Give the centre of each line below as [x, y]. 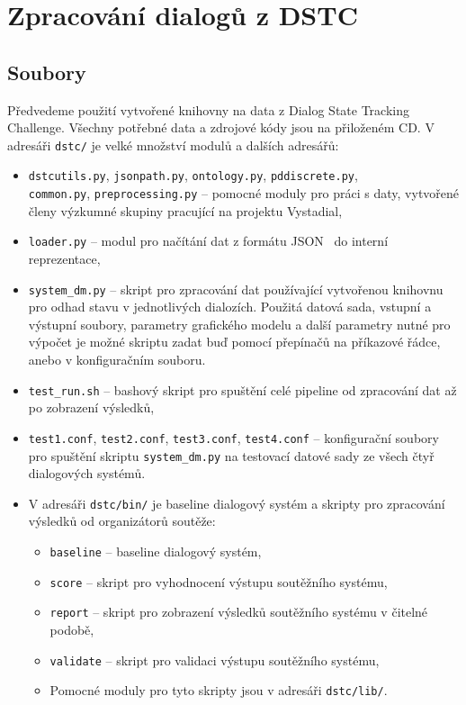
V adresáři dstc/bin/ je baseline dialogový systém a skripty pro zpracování [237, 503]
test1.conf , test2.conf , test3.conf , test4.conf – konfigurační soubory [233, 437]
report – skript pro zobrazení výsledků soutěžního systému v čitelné [239, 612]
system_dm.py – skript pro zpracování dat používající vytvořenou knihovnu [236, 289]
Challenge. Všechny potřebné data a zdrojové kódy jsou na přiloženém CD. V [221, 127]
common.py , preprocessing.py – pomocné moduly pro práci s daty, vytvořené [244, 193]
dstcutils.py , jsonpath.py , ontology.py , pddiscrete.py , [193, 175]
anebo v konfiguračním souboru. [117, 360]
